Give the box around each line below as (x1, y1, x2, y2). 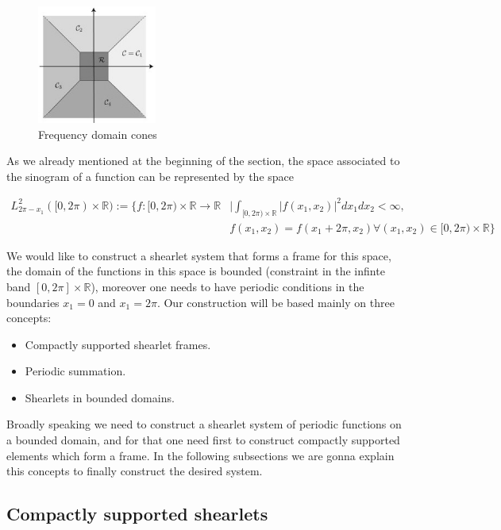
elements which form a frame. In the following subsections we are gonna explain (6, 447, 395, 463)
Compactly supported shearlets (6, 501, 268, 526)
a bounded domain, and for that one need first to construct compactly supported (6, 432, 400, 448)
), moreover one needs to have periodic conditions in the (91, 278, 364, 294)
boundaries (6, 294, 60, 310)
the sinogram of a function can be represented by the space (6, 167, 294, 184)
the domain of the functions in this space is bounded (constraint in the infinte (6, 263, 385, 279)
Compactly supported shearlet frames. (25, 336, 211, 352)
